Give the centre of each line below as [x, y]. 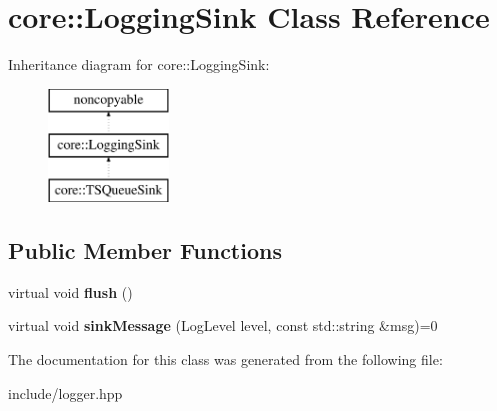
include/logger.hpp [65, 392]
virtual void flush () [70, 291]
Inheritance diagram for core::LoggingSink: [139, 64]
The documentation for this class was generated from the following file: [225, 359]
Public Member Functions [145, 250]
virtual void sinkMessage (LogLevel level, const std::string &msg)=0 [223, 325]
